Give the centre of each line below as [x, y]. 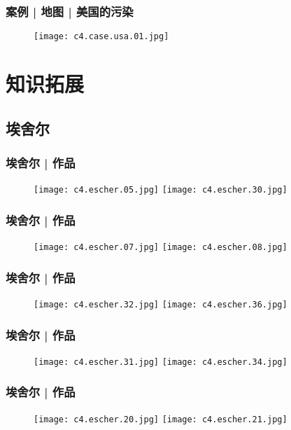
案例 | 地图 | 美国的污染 [70, 11]
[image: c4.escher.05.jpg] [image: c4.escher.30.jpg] [161, 190]
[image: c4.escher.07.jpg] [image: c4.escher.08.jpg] [161, 248]
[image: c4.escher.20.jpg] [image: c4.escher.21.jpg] [161, 419]
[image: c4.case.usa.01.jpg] [101, 37]
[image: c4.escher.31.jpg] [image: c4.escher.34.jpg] [161, 362]
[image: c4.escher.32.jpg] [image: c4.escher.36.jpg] [161, 305]
